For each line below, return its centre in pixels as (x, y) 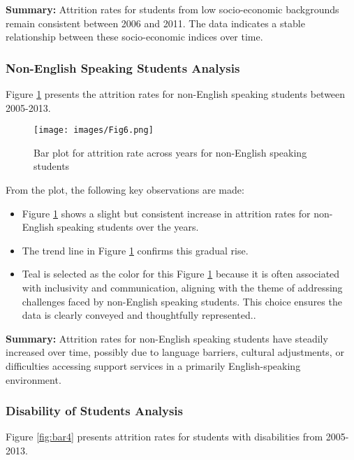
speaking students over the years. (128, 227)
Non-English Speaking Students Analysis (123, 67)
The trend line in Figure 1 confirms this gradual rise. (135, 250)
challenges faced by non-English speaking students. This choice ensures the (182, 301)
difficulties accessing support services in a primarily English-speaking (153, 365)
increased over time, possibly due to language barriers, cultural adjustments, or (175, 352)
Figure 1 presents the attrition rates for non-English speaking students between (176, 94)
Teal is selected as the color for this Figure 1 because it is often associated (181, 274)
